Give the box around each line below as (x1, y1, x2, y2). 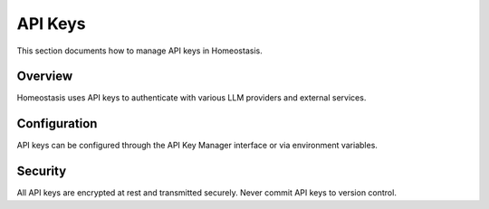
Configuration (16, 116, 98, 131)
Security (16, 164, 67, 179)
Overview (16, 69, 73, 84)
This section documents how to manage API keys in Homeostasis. (16, 45, 263, 56)
